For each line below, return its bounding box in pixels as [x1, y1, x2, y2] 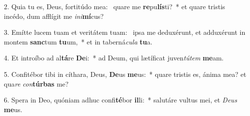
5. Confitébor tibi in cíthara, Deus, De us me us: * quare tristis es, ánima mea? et [4, 69, 247, 79]
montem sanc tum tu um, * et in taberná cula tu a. [4, 36, 153, 46]
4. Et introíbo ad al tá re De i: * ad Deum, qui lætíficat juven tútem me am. [4, 53, 224, 63]
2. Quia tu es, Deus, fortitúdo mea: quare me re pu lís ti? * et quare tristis [4, 1, 225, 11]
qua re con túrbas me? [4, 78, 69, 88]
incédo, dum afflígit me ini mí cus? [4, 11, 104, 21]
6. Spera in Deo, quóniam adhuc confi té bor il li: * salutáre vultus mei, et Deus [4, 95, 237, 105]
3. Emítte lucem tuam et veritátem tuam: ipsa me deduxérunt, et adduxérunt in [4, 27, 246, 37]
